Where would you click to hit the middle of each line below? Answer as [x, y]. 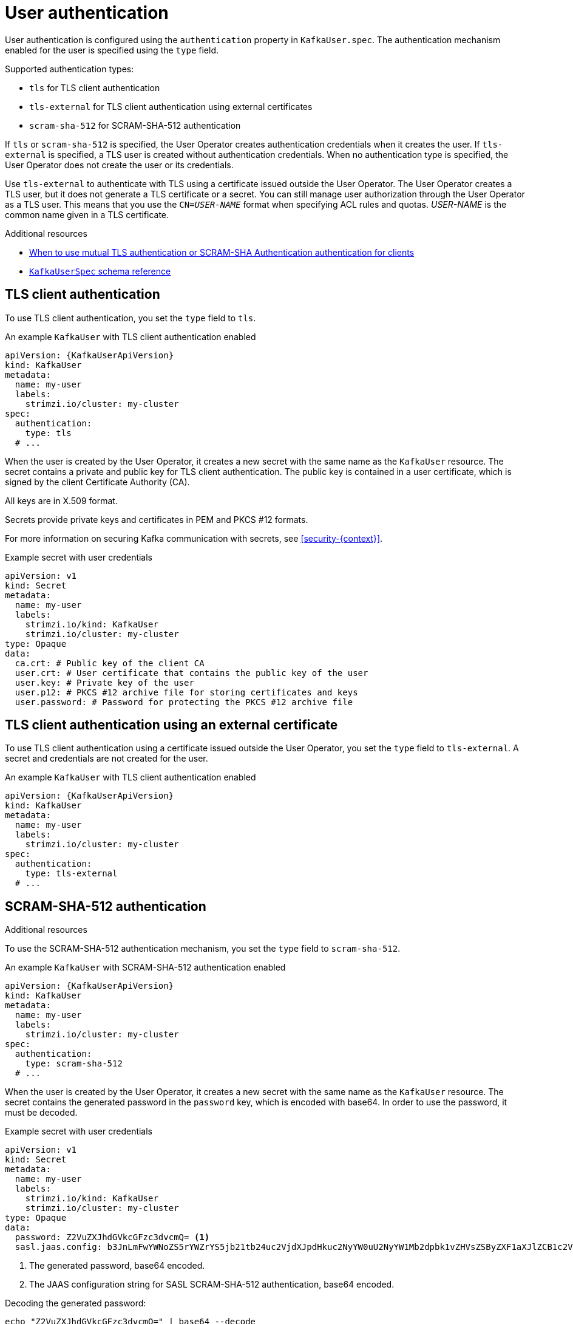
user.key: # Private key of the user [104, 682]
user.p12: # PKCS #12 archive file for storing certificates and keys [186, 692]
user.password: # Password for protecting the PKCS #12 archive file [184, 702]
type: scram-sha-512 [74, 1064]
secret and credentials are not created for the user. [107, 759]
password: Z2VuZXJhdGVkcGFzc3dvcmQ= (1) [112, 1237]
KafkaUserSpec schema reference [100, 271]
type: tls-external [71, 874]
